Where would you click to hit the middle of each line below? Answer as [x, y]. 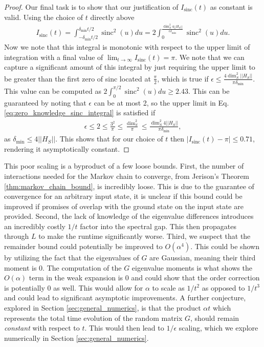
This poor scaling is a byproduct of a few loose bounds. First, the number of [124, 166]
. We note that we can [210, 57]
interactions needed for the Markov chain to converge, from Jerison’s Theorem [127, 176]
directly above [112, 17]
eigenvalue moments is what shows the [192, 267]
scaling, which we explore [218, 328]
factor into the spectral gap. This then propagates [158, 226]
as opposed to [223, 287]
